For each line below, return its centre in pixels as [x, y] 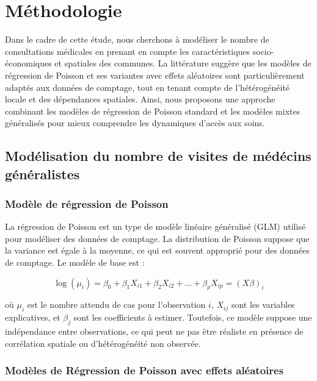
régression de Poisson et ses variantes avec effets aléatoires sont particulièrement [155, 75]
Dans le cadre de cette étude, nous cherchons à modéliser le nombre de [137, 39]
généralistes [42, 173]
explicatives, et [33, 317]
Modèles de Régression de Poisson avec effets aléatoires [144, 370]
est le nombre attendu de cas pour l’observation [116, 304]
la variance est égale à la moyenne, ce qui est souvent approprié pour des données [157, 250]
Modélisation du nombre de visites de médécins [158, 156]
